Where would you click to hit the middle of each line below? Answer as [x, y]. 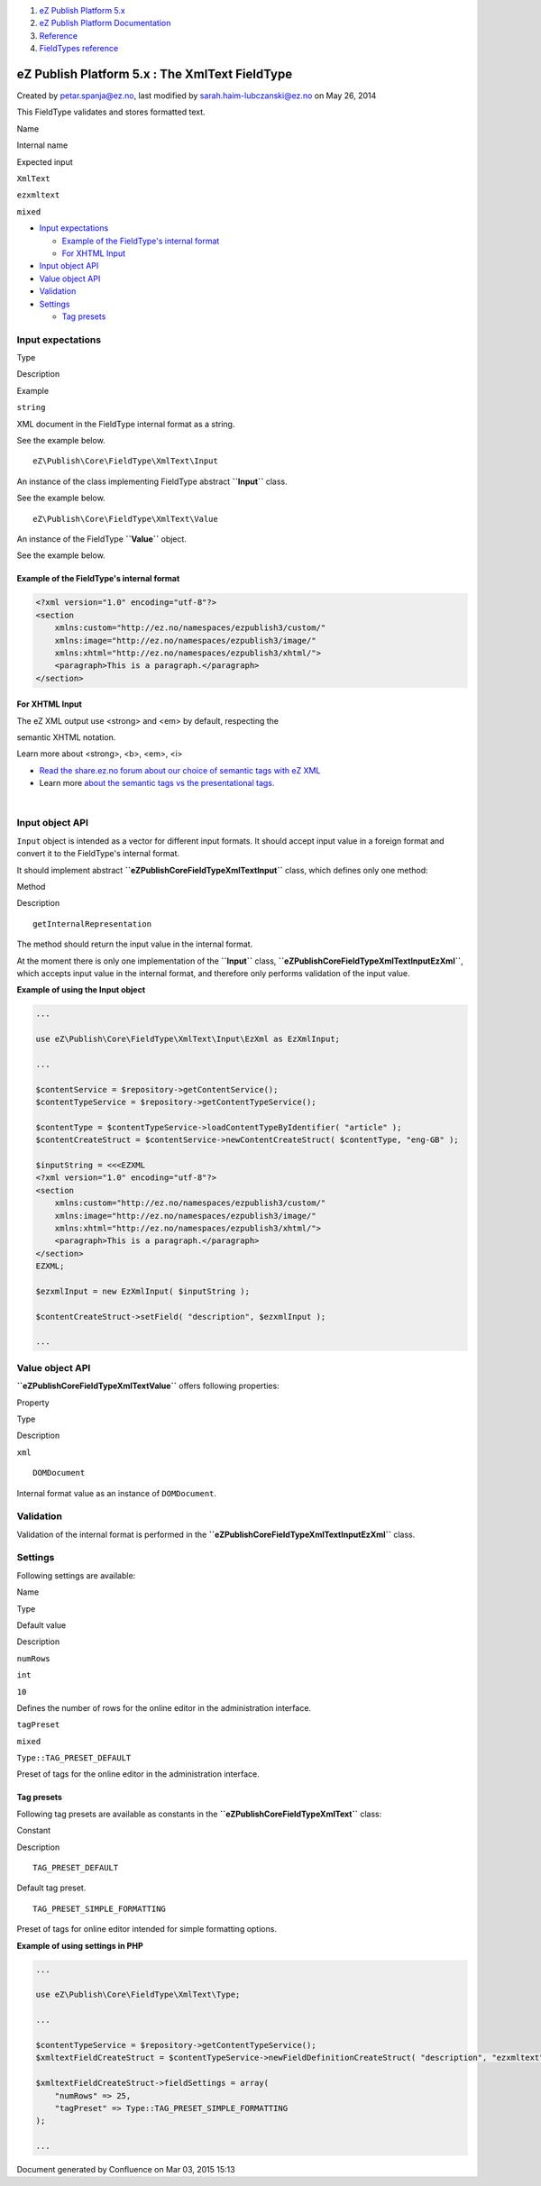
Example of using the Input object [81, 990]
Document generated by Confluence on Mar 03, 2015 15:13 [126, 2170]
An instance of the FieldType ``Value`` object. [101, 539]
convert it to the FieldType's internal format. [98, 854]
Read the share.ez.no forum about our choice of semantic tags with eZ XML [180, 770]
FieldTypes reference [79, 49]
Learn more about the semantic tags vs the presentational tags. [157, 783]
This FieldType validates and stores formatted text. [111, 112]
